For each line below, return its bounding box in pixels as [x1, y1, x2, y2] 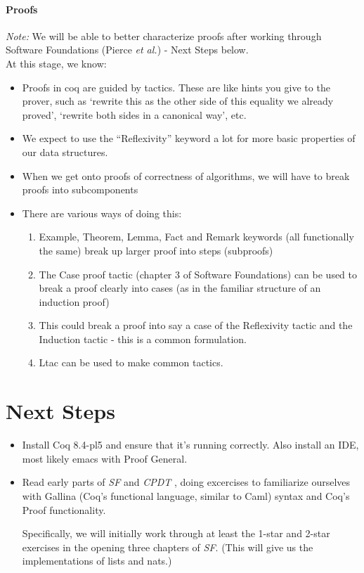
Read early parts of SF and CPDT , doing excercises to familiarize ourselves [22, 475, 351, 489]
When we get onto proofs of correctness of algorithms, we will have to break [22, 168, 350, 183]
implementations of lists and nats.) [22, 553, 172, 568]
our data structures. [22, 144, 108, 159]
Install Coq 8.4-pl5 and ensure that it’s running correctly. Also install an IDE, [22, 437, 359, 452]
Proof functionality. [22, 502, 106, 517]
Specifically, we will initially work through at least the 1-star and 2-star [22, 526, 330, 541]
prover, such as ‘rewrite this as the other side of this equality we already [22, 94, 334, 108]
